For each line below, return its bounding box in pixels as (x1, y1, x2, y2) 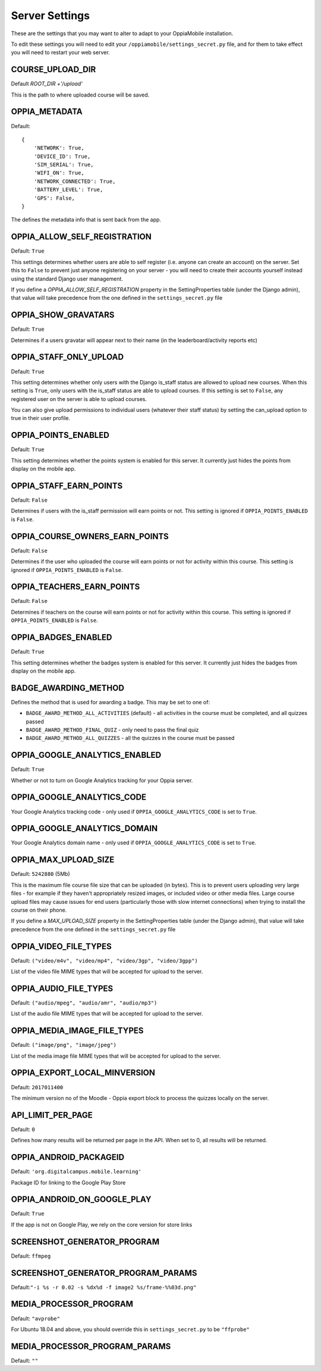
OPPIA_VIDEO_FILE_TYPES (11, 941, 112, 952)
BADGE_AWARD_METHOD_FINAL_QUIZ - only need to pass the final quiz (26, 726, 199, 733)
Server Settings (11, 9, 90, 22)
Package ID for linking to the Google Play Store (11, 1179, 126, 1186)
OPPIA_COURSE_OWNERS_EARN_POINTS (11, 531, 169, 542)
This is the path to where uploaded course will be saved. (11, 91, 150, 98)
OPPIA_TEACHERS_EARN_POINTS (11, 582, 140, 592)
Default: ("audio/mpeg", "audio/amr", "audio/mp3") (11, 999, 158, 1006)
